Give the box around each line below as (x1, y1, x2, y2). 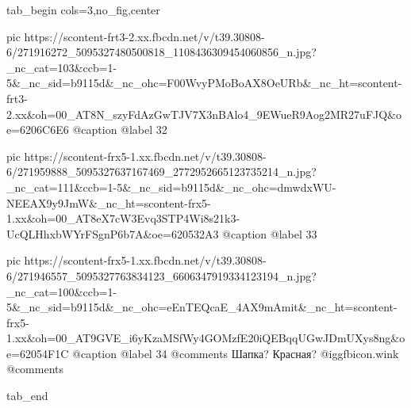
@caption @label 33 (222, 225, 317, 242)
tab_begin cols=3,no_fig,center (6, 2, 160, 17)
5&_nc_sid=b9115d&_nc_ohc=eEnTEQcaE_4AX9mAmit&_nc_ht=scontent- (6, 299, 398, 315)
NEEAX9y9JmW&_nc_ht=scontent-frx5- (6, 194, 211, 211)
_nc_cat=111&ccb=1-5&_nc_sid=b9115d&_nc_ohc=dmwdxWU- (6, 178, 336, 195)
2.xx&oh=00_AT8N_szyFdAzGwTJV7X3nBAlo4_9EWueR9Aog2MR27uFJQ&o (6, 105, 402, 122)
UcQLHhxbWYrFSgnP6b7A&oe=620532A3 (6, 225, 219, 242)
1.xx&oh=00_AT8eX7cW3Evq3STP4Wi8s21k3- (6, 210, 240, 227)
